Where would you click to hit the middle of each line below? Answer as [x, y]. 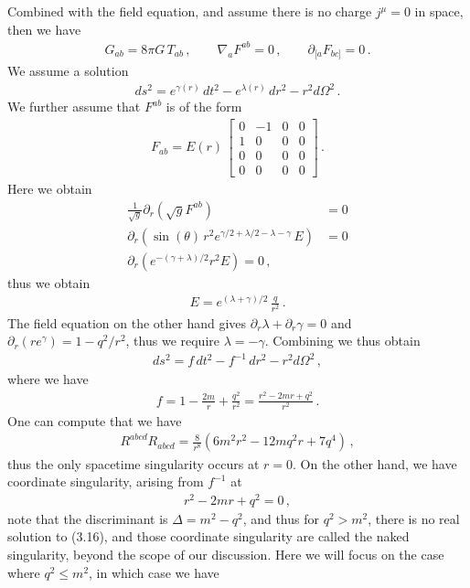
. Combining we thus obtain [342, 341]
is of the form [204, 107]
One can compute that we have [95, 420]
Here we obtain [50, 189]
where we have [48, 379]
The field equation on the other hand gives [127, 322]
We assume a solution [68, 71]
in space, [439, 11]
